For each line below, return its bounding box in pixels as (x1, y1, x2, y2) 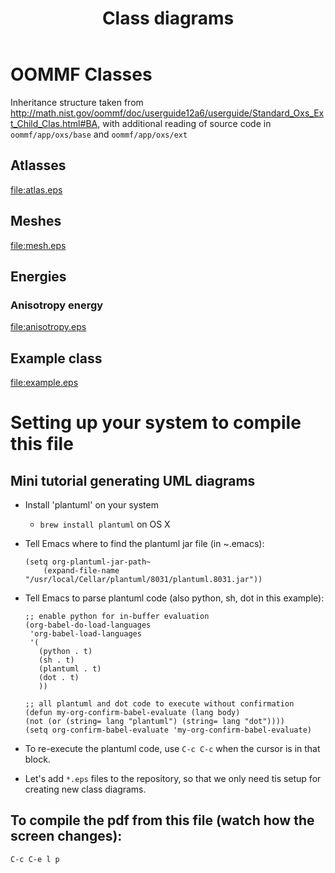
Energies (10, 268, 67, 285)
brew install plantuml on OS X (39, 518, 171, 531)
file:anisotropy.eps (10, 321, 87, 333)
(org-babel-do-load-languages (24, 620, 152, 631)
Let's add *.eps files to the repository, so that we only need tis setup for (24, 773, 322, 785)
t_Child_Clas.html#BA (10, 117, 98, 129)
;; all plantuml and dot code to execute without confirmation (24, 699, 295, 709)
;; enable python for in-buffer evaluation (24, 612, 210, 622)
